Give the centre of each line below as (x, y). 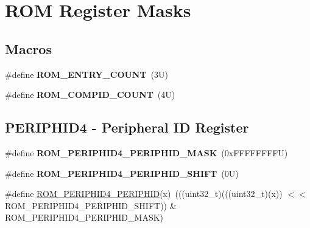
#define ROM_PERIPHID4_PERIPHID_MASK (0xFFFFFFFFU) (146, 152)
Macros (28, 48)
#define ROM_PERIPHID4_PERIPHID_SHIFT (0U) (122, 173)
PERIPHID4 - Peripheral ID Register (127, 127)
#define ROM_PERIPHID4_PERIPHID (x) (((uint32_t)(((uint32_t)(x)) (144, 194)
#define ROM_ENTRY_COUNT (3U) (87, 74)
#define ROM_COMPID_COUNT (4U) (90, 95)
